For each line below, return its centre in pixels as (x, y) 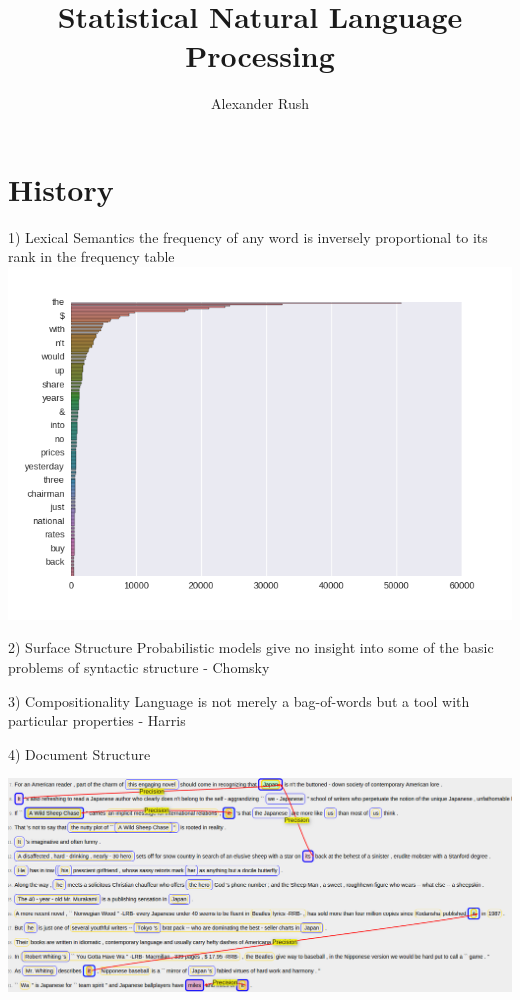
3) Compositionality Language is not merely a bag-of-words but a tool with (239, 700)
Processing (260, 55)
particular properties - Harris (97, 720)
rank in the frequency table (91, 256)
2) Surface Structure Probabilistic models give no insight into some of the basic (251, 647)
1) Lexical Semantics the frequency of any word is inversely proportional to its (248, 236)
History (61, 188)
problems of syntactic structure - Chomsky (139, 667)
